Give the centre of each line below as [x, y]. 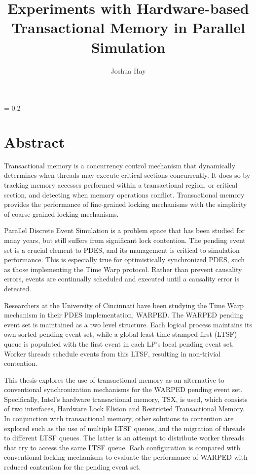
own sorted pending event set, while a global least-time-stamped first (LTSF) [121, 334]
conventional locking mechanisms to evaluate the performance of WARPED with [126, 457]
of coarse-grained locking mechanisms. [61, 214]
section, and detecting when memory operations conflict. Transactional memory [124, 194]
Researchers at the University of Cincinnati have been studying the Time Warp [124, 305]
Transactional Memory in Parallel [128, 27]
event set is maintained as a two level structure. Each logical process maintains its [128, 324]
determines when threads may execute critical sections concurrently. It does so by [127, 175]
